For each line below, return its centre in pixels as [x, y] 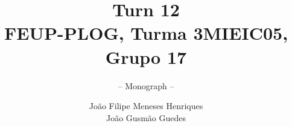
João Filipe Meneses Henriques [146, 106]
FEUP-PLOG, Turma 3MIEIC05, [146, 33]
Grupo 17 [146, 56]
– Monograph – [146, 85]
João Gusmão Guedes [146, 117]
